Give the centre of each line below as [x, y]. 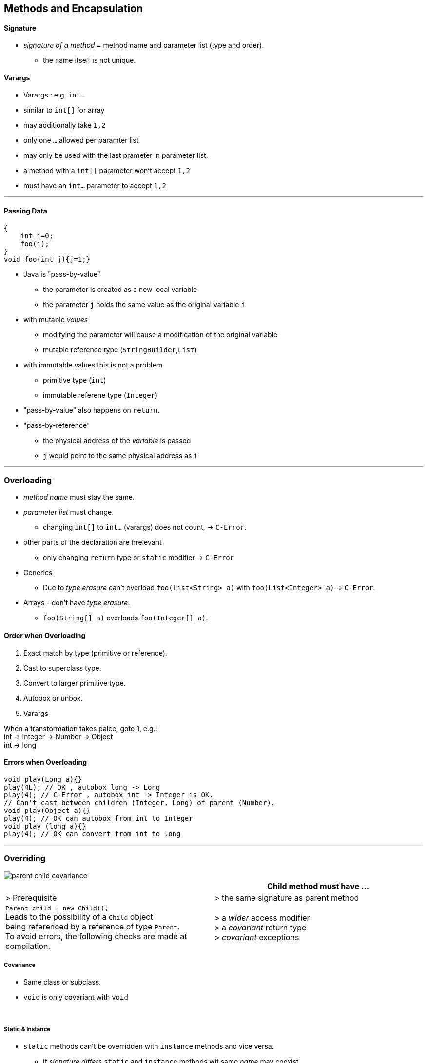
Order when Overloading [45, 636]
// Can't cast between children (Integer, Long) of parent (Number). [140, 802]
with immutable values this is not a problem [93, 365]
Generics [38, 573]
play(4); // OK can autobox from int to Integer [98, 818]
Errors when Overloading [46, 762]
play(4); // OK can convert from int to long [92, 834]
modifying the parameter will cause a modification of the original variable [160, 334]
